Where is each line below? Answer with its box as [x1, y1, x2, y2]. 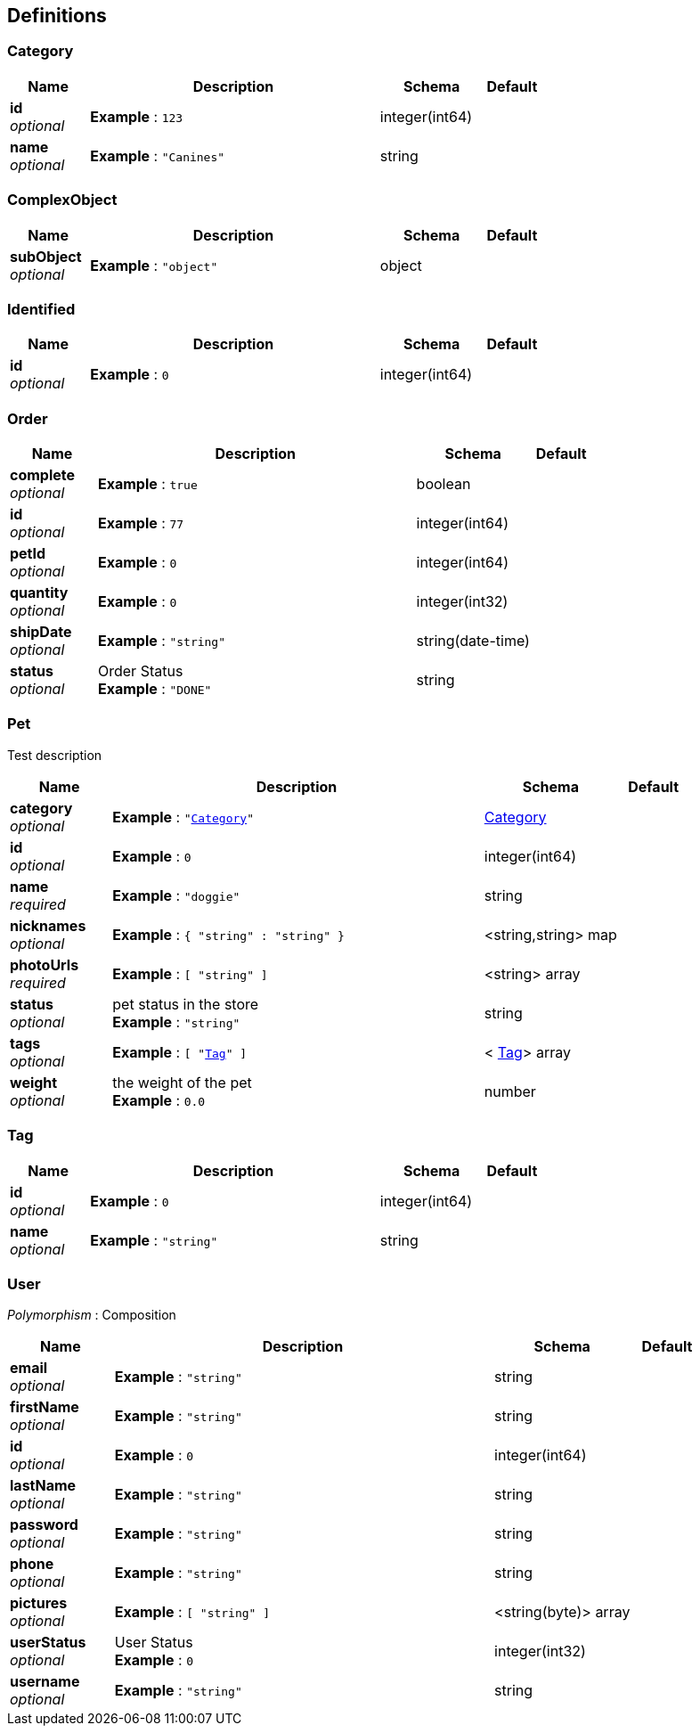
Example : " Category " [112, 807, 254, 826]
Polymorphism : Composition [7, 1307, 176, 1323]
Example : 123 [90, 107, 183, 126]
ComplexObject [7, 191, 118, 209]
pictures [10, 1594, 68, 1613]
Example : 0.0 [112, 1091, 206, 1109]
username [10, 1672, 80, 1691]
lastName [10, 1476, 77, 1495]
